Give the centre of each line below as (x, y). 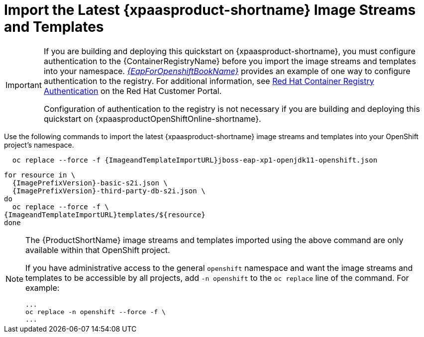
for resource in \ (40, 175)
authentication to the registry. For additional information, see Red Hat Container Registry (209, 81)
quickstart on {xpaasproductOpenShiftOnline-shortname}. (152, 119)
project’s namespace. (39, 145)
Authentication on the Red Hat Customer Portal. (133, 91)
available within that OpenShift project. (98, 250)
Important (24, 85)
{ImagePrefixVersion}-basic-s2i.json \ (90, 183)
